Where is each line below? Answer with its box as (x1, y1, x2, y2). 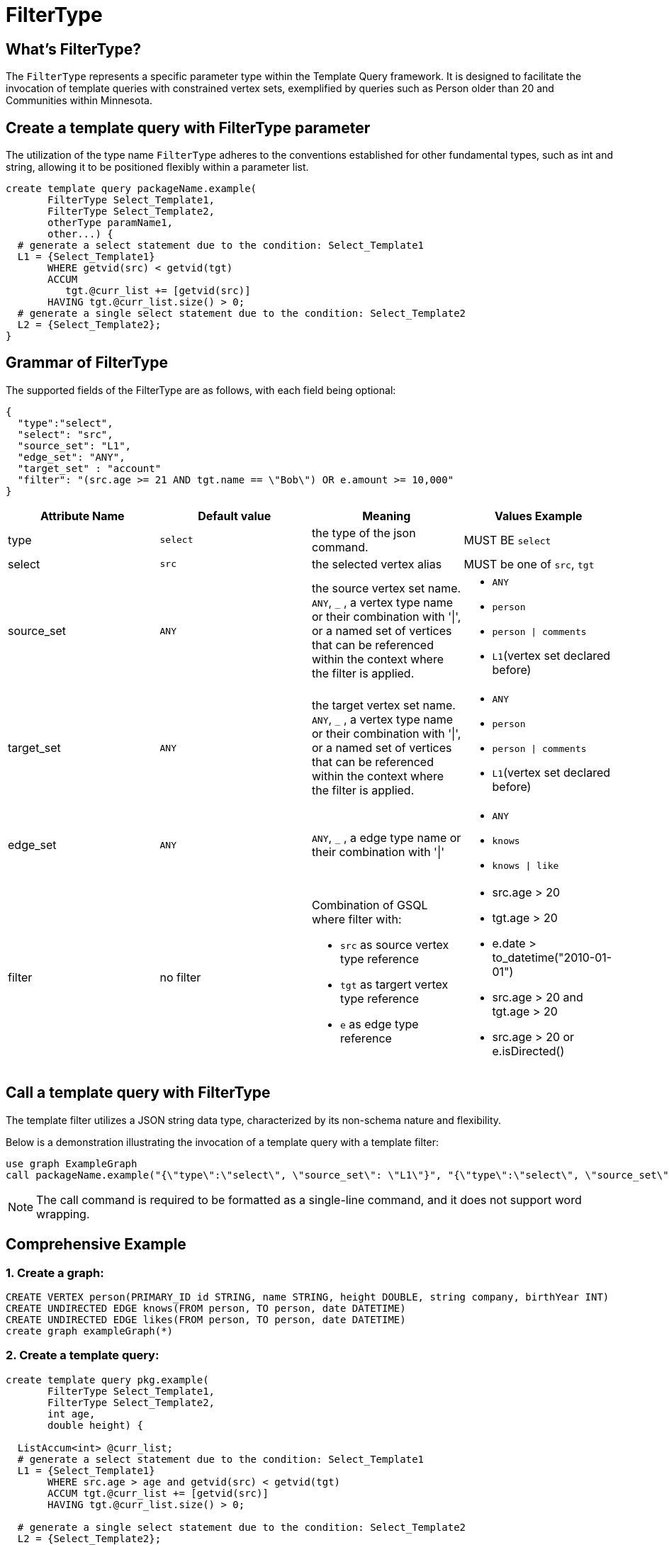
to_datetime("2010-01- (492, 950, 612, 965)
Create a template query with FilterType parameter (6, 118, 371, 137)
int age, (47, 1408, 96, 1420)
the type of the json (312, 525, 416, 540)
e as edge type (340, 1016, 419, 1031)
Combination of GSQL (312, 897, 428, 912)
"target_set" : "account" (17, 462, 162, 474)
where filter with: (312, 911, 402, 926)
